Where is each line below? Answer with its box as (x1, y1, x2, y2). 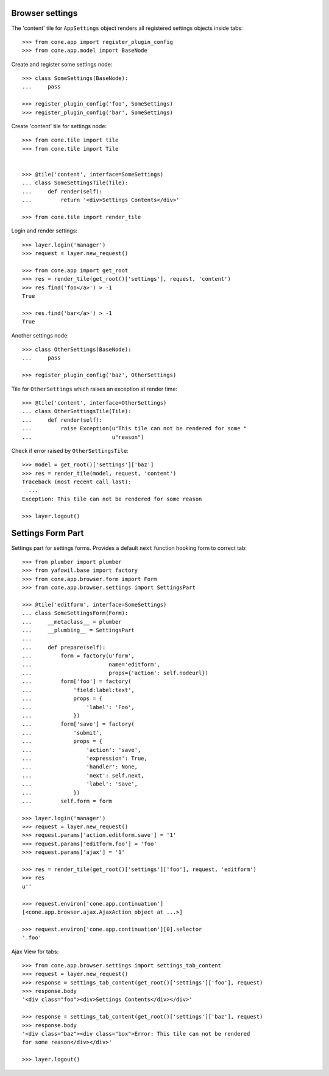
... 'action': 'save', (22, 746, 141, 753)
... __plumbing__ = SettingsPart (22, 627, 135, 634)
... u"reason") (22, 433, 144, 441)
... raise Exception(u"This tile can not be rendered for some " (22, 425, 247, 432)
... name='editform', (22, 661, 161, 668)
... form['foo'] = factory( (22, 678, 132, 685)
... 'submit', (22, 729, 103, 736)
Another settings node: (11, 331, 69, 339)
